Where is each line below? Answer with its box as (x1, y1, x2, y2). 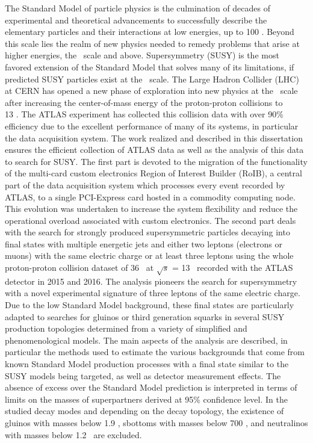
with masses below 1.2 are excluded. (5, 428, 142, 441)
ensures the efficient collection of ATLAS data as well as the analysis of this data (5, 143, 304, 156)
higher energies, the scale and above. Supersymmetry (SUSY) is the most (5, 49, 279, 61)
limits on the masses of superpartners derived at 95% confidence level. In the (5, 392, 288, 405)
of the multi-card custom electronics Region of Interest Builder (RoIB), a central (5, 167, 302, 179)
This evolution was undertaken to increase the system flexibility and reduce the (5, 202, 298, 215)
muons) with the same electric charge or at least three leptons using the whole (5, 249, 294, 262)
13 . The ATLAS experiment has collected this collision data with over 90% (5, 108, 284, 120)
